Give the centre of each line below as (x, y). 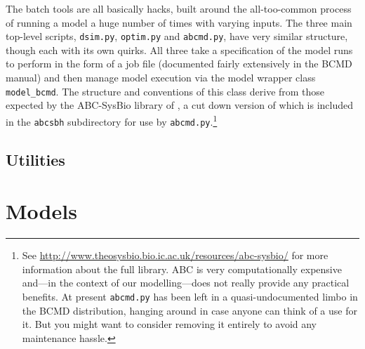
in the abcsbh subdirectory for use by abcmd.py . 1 (112, 120)
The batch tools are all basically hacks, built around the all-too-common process (179, 8)
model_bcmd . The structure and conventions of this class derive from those (165, 91)
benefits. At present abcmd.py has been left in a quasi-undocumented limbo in (190, 296)
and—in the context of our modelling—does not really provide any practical (186, 283)
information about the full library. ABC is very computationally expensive (182, 269)
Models (41, 211)
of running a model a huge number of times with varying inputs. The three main (179, 22)
